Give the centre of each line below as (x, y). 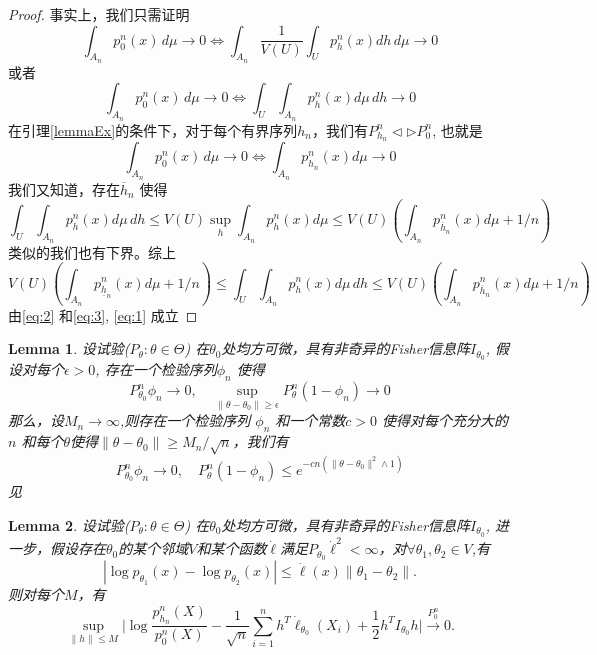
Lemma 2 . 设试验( (69, 524)
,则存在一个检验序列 (185, 420)
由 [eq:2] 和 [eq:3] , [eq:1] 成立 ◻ (103, 314)
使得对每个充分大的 (445, 420)
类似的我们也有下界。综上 (92, 251)
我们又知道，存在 (64, 188)
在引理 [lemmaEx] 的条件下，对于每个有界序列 (153, 129)
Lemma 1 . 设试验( (69, 348)
